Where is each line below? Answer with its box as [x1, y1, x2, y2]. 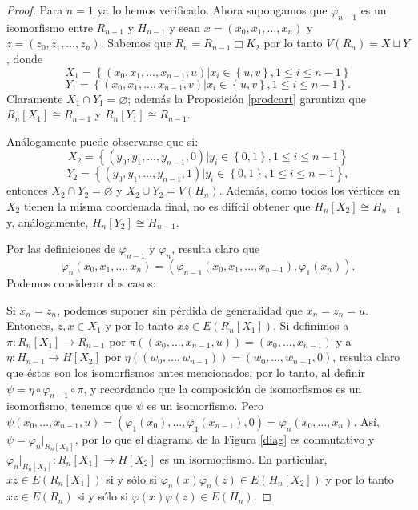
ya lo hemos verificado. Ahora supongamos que [97, 2, 328, 18]
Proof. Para [6, 2, 63, 18]
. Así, [353, 412, 380, 429]
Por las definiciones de [6, 240, 116, 257]
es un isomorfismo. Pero [147, 397, 263, 414]
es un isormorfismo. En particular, [159, 450, 328, 467]
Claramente [6, 90, 63, 106]
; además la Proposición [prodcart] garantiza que [127, 90, 366, 106]
